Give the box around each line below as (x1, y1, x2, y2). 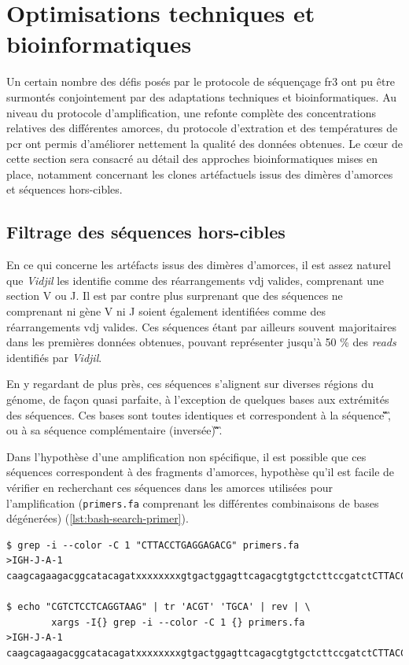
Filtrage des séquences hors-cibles (6, 220, 286, 244)
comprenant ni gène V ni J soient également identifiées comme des (6, 303, 326, 320)
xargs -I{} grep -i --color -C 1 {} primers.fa (51, 616, 305, 628)
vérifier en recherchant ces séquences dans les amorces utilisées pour (6, 478, 333, 495)
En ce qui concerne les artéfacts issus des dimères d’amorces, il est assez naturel (6, 257, 391, 273)
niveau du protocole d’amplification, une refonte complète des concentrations (6, 104, 377, 120)
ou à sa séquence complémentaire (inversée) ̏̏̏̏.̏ (6, 422, 223, 438)
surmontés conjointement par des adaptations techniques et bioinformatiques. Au (6, 88, 397, 105)
